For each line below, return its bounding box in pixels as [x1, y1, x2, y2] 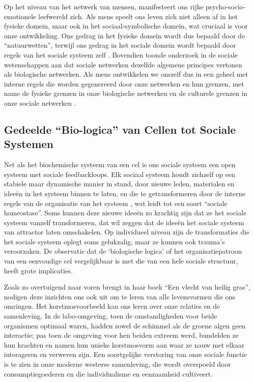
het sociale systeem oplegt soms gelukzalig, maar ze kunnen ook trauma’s [4, 236, 225, 246]
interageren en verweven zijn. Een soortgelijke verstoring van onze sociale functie [4, 349, 247, 359]
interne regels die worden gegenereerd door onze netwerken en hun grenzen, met [4, 78, 244, 88]
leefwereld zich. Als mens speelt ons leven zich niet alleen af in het [38, 11, 238, 21]
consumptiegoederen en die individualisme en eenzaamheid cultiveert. [4, 368, 213, 379]
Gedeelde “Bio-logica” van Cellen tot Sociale [4, 121, 236, 137]
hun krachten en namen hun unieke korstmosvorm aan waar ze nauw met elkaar [4, 339, 245, 350]
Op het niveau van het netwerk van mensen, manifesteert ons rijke [4, 1, 203, 11]
